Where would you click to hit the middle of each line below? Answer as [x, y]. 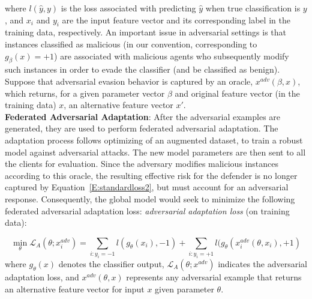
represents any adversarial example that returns [214, 276]
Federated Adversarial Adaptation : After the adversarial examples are [143, 116]
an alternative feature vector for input [75, 288]
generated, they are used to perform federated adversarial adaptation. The [142, 128]
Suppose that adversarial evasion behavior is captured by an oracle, [129, 81]
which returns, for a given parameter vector [85, 93]
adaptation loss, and [42, 276]
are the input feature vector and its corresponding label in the [176, 20]
